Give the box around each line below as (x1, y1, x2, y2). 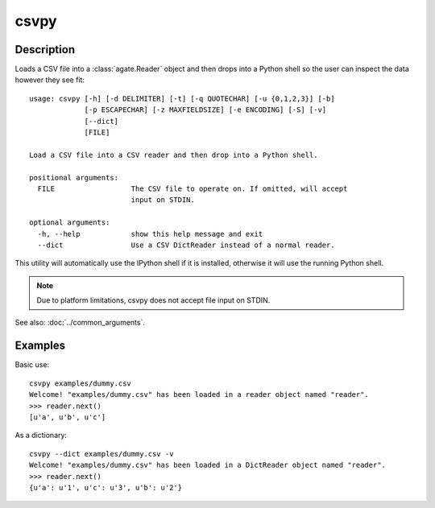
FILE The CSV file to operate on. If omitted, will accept (37, 184, 348, 193)
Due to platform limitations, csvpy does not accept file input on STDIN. (36, 295, 271, 305)
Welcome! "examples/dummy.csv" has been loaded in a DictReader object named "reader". (29, 461, 387, 470)
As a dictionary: (14, 431, 68, 440)
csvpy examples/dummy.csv (29, 378, 132, 388)
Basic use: (14, 360, 50, 370)
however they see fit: (14, 75, 85, 85)
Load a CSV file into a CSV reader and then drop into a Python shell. (29, 150, 318, 159)
